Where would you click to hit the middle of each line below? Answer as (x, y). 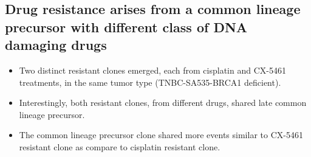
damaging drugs (56, 45)
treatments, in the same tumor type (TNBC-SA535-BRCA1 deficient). (150, 82)
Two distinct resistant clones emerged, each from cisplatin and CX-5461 (152, 70)
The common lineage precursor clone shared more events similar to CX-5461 (161, 135)
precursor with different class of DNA (126, 26)
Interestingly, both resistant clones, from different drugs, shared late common (163, 103)
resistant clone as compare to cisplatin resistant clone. (120, 146)
